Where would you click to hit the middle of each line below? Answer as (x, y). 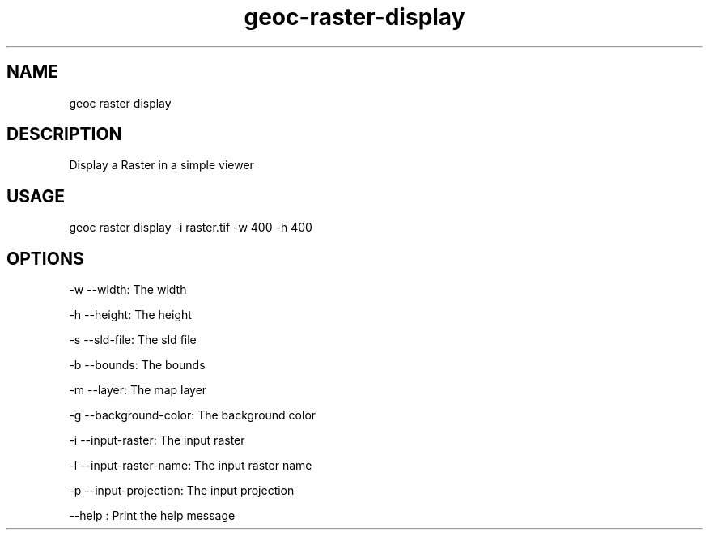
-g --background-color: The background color (193, 415)
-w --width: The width (128, 290)
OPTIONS (45, 258)
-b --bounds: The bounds (137, 365)
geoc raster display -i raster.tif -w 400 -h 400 (191, 228)
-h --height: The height (130, 315)
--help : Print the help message (152, 516)
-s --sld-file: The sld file (133, 340)
